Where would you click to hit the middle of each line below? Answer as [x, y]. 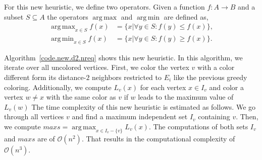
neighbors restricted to [127, 77]
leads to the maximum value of [186, 97]
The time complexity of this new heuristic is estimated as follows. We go [144, 106]
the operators [68, 16]
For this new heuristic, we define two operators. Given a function [104, 7]
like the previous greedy [210, 77]
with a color [216, 67]
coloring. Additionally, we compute [58, 87]
